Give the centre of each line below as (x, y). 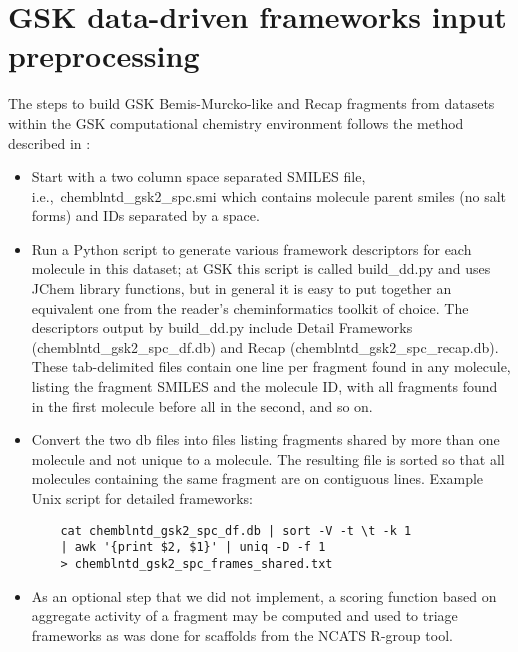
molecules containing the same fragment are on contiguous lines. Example (257, 478)
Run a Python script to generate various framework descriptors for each (251, 248)
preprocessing (104, 55)
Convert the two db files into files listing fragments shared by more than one (265, 439)
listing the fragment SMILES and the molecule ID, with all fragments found (264, 386)
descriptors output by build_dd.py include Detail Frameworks (222, 327)
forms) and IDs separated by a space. (145, 215)
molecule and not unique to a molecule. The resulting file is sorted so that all (268, 458)
